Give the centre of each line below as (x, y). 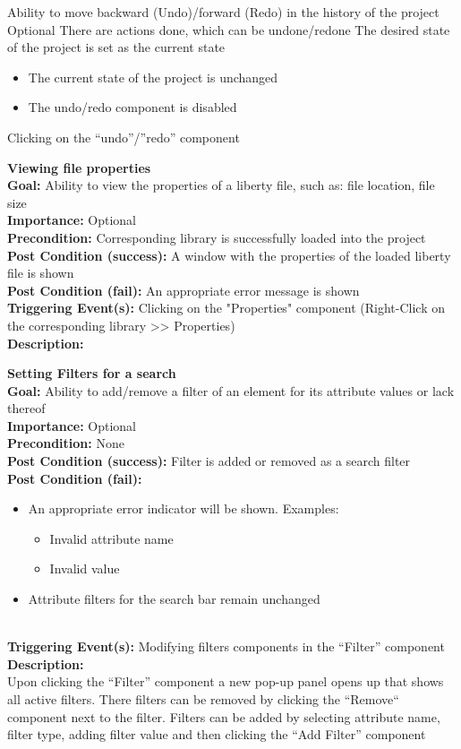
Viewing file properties (79, 167)
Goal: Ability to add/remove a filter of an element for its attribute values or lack (231, 390)
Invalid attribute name (111, 538)
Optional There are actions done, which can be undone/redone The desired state (229, 29)
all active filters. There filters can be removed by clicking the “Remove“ (203, 699)
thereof (26, 408)
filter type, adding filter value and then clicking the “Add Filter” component (217, 734)
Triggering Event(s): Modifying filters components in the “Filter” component (226, 646)
